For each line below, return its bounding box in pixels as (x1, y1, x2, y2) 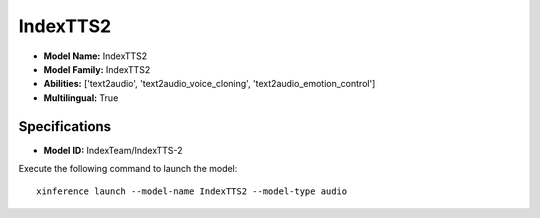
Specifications (18, 118, 112, 135)
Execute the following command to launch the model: (18, 163, 238, 175)
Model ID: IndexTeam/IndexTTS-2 (43, 144, 183, 156)
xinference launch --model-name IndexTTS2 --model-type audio (36, 186, 348, 197)
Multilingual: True (43, 91, 119, 104)
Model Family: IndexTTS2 (43, 63, 151, 75)
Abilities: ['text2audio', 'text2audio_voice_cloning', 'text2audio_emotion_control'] (43, 78, 376, 90)
